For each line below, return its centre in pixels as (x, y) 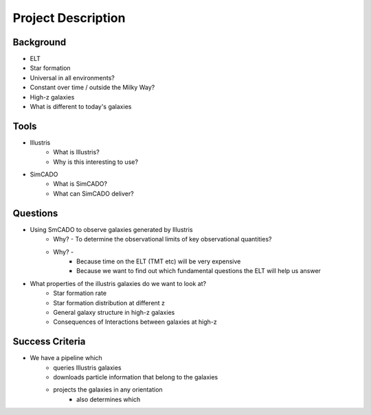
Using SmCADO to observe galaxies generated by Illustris (111, 229)
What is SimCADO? (80, 184)
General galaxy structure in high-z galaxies (114, 312)
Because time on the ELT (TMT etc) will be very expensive (159, 261)
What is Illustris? (76, 152)
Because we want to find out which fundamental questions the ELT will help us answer (199, 271)
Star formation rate (80, 293)
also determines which (109, 399)
